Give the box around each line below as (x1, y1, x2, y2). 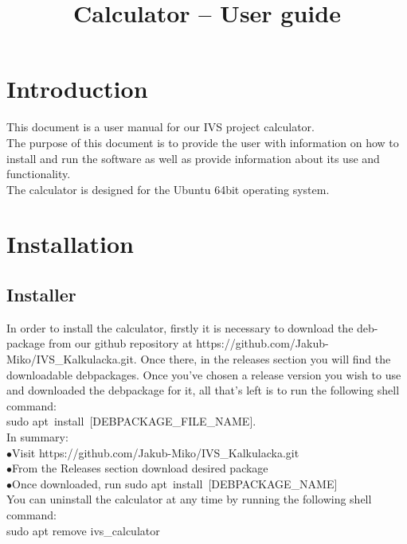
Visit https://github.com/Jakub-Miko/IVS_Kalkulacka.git (12, 444, 299, 460)
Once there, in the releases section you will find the (140, 351, 391, 367)
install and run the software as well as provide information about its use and (6, 150, 380, 166)
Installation (6, 227, 134, 260)
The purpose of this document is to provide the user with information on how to (6, 134, 399, 150)
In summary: (6, 429, 68, 445)
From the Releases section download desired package (12, 460, 268, 476)
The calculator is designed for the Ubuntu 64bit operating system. (6, 181, 330, 197)
